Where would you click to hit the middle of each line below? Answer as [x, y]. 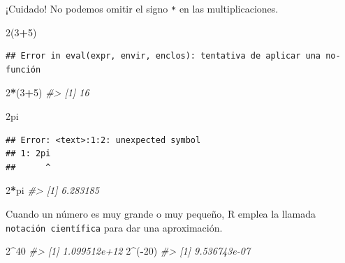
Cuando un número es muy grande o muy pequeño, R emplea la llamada [161, 213]
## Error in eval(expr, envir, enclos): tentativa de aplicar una [163, 56]
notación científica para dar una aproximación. [114, 227]
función [23, 69]
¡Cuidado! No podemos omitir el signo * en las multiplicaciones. [142, 8]
